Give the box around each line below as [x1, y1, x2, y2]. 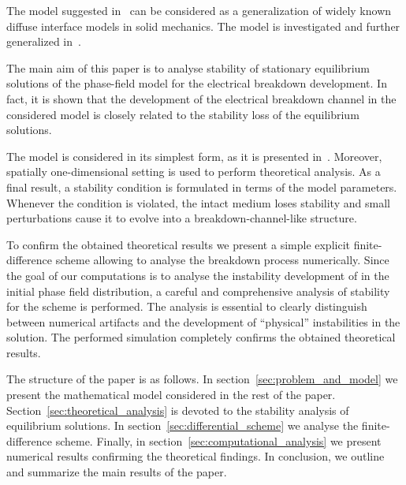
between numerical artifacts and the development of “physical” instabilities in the [6, 313, 400, 330]
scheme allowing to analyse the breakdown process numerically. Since [55, 252, 389, 268]
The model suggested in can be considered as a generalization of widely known [6, 2, 392, 18]
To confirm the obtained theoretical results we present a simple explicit [6, 236, 350, 252]
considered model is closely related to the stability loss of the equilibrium [6, 106, 359, 122]
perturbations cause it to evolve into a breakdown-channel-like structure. [6, 210, 357, 226]
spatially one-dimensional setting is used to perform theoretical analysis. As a [6, 163, 381, 180]
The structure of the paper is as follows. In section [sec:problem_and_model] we [6, 371, 398, 387]
